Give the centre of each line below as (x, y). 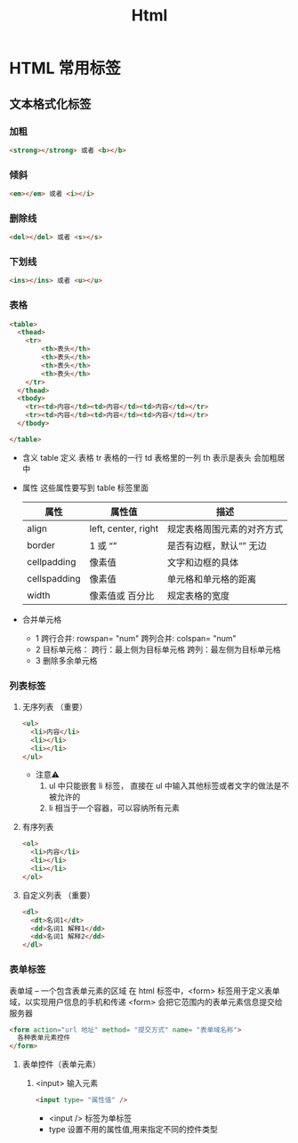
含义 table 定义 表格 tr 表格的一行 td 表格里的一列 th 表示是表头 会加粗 (149, 457)
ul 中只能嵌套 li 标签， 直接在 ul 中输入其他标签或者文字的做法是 (165, 786)
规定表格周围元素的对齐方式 (226, 528)
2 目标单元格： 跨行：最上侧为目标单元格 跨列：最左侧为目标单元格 (158, 649)
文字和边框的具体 (203, 562)
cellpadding (51, 561)
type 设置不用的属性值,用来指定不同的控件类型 (133, 1130)
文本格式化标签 (50, 104)
